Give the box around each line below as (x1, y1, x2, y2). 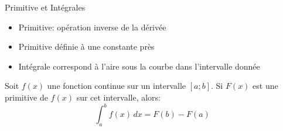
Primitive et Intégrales (5, 1, 86, 13)
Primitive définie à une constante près (18, 40, 155, 53)
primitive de (5, 91, 48, 103)
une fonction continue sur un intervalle (47, 80, 186, 92)
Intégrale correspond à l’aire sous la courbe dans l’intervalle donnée (18, 60, 260, 72)
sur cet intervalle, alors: (76, 91, 161, 103)
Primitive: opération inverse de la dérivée (18, 20, 166, 33)
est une (253, 80, 278, 92)
